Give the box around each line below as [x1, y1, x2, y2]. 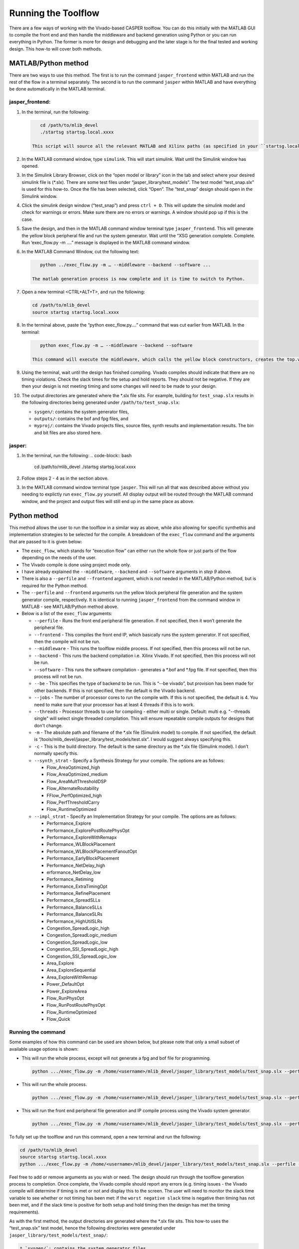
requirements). [9, 1209, 40, 1215]
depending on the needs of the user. [21, 555, 97, 561]
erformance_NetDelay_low [46, 869, 101, 875]
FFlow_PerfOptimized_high [46, 792, 102, 798]
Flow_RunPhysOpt [46, 995, 84, 1001]
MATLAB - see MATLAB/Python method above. [21, 604, 119, 610]
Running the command [9, 1028, 66, 1035]
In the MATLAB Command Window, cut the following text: [21, 249, 140, 255]
